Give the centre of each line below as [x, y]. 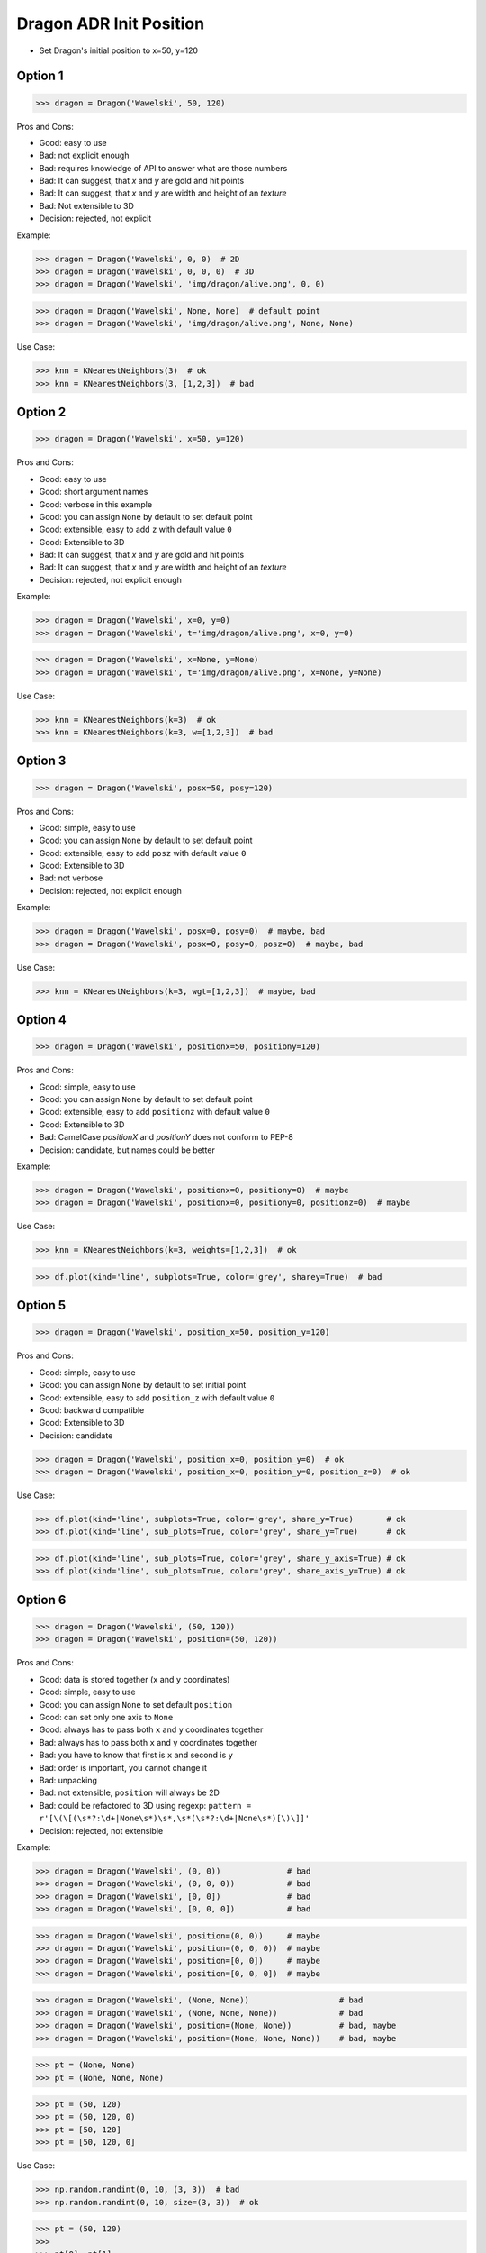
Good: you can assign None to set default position [136, 1704]
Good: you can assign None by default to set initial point [143, 1385]
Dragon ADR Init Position [111, 23]
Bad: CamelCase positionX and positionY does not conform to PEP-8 [166, 1137]
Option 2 [41, 412]
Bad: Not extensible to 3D [87, 205]
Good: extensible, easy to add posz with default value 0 [143, 853]
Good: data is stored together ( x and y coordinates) [135, 1679]
